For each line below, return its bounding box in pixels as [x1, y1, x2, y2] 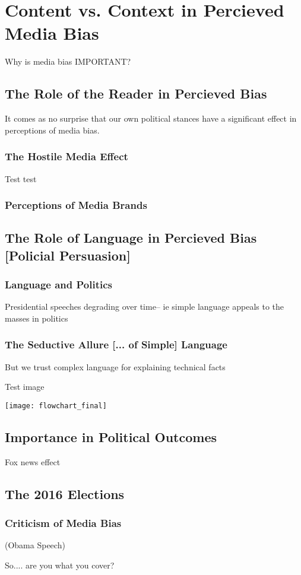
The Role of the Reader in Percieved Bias [5, 84, 267, 103]
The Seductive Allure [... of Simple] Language [5, 337, 227, 352]
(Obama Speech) [5, 539, 65, 551]
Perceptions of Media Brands [5, 198, 147, 212]
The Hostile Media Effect [5, 149, 128, 164]
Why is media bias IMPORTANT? [5, 55, 131, 68]
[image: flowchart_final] [5, 401, 107, 410]
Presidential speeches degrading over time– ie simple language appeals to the [5, 300, 284, 313]
